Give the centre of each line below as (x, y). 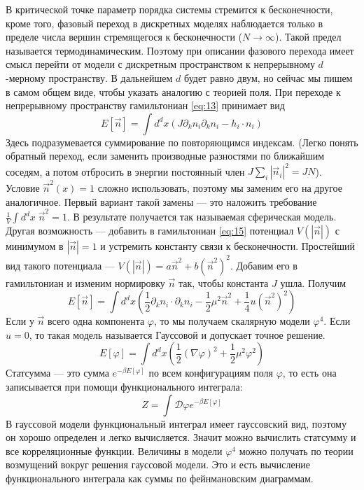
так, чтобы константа (223, 282)
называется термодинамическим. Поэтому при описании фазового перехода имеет (180, 50)
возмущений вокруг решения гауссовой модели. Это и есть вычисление (158, 464)
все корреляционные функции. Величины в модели (114, 450)
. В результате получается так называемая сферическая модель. (202, 217)
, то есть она (309, 373)
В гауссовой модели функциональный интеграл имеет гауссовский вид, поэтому (176, 423)
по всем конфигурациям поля (211, 373)
